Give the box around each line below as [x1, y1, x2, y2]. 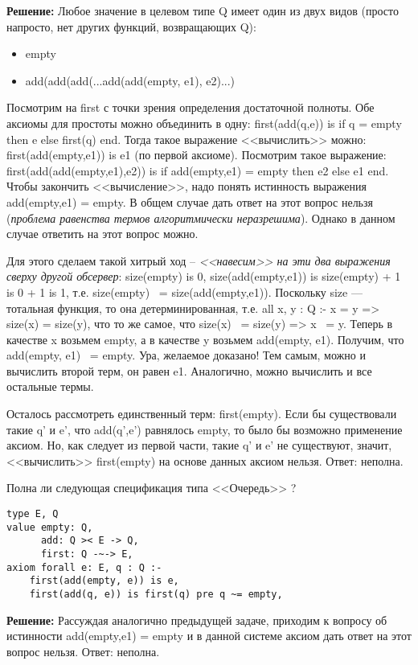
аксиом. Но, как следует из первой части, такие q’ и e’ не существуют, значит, [6, 437, 392, 454]
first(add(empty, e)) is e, [29, 575, 179, 587]
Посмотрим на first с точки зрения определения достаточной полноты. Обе [6, 99, 375, 116]
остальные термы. [6, 378, 94, 395]
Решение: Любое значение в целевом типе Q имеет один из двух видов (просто [6, 2, 399, 18]
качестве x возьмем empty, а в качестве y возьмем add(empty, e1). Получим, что [6, 330, 404, 347]
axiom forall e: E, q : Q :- [6, 561, 162, 573]
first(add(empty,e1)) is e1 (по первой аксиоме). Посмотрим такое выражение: [6, 146, 387, 163]
